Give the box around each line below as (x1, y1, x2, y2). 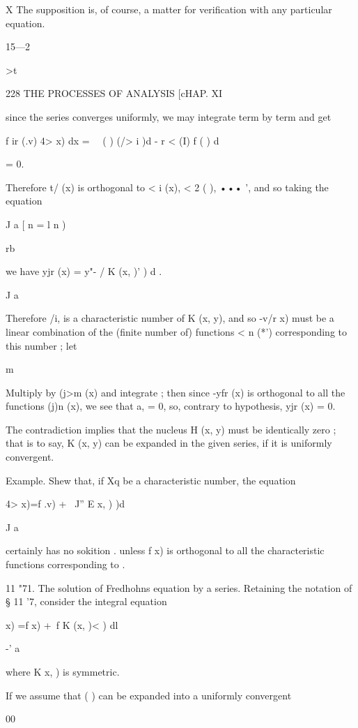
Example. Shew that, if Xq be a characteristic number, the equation (6, 473, 296, 487)
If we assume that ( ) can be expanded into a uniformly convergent (6, 688, 292, 702)
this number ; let (6, 338, 77, 352)
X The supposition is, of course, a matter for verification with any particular (6, 2, 332, 16)
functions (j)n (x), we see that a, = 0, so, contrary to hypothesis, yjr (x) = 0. (6, 399, 336, 413)
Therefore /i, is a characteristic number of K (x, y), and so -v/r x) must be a (6, 311, 334, 325)
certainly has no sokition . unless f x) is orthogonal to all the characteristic (6, 543, 325, 558)
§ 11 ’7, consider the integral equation (6, 594, 167, 609)
